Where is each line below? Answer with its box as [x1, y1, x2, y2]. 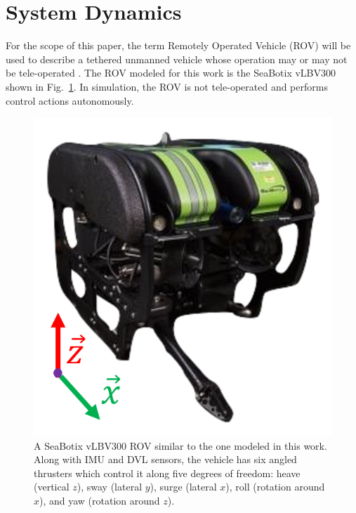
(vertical [34, 479, 70, 494]
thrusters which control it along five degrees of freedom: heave [34, 465, 301, 480]
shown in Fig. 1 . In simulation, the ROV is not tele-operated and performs [6, 79, 328, 93]
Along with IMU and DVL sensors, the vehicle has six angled [34, 452, 297, 467]
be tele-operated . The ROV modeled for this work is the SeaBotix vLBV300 [6, 65, 336, 80]
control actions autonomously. [6, 93, 134, 108]
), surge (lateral [150, 479, 217, 494]
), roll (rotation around [225, 479, 325, 494]
